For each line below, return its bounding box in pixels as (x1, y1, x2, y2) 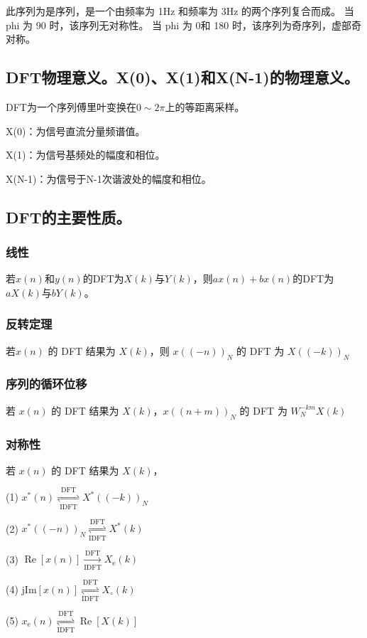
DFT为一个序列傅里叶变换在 (6, 99, 136, 114)
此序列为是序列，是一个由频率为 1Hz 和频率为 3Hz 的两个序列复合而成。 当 (6, 4, 354, 18)
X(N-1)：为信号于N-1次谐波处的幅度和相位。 (6, 171, 212, 186)
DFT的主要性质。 (6, 206, 131, 228)
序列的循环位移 (6, 375, 87, 393)
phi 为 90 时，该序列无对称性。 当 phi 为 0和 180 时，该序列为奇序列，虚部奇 (6, 17, 361, 32)
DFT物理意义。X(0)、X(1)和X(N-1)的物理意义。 (6, 66, 359, 88)
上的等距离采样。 (165, 99, 245, 114)
